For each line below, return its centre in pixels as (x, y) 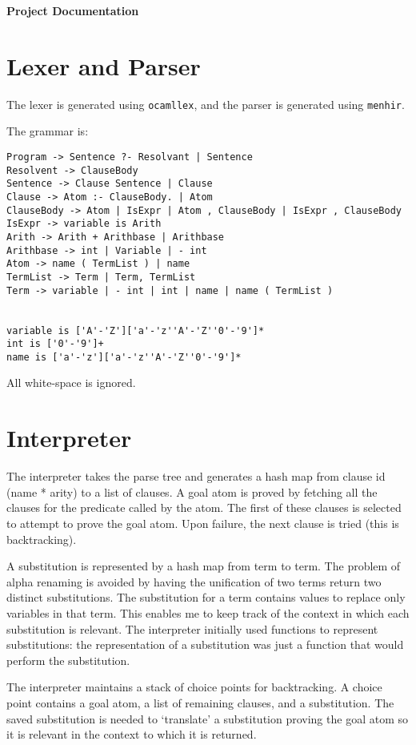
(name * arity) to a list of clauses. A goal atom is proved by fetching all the (192, 491)
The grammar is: (48, 131)
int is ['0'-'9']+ (55, 344)
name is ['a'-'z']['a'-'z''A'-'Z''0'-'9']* (124, 357)
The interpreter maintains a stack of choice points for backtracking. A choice (194, 687)
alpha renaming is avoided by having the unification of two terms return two (194, 581)
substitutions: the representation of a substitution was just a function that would (205, 644)
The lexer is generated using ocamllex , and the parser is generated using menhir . (206, 104)
